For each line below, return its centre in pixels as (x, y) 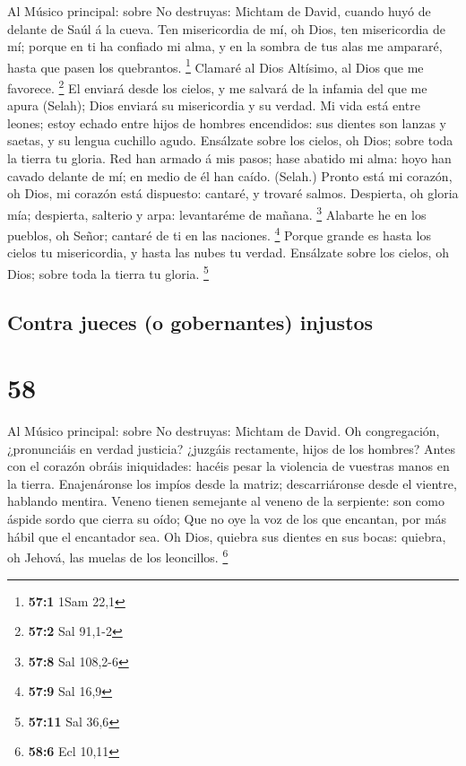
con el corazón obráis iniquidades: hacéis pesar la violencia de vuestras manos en (229, 466)
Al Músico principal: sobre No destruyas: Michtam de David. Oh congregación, (224, 431)
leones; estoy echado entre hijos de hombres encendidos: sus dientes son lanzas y (227, 122)
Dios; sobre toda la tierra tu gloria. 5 (108, 272)
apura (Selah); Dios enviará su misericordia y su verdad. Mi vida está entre (214, 105)
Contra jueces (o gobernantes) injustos (190, 322)
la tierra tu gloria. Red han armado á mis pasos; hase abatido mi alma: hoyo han (229, 158)
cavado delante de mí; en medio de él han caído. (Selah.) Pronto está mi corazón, (230, 175)
